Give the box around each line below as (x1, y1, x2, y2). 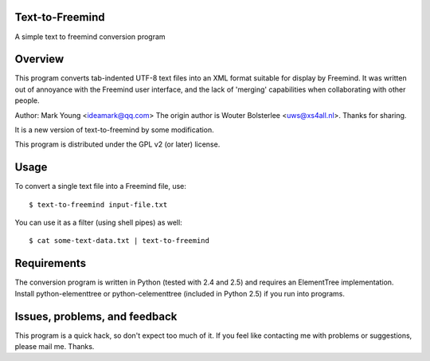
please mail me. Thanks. (14, 342, 95, 351)
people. (14, 96, 40, 105)
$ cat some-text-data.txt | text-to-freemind (29, 236, 210, 245)
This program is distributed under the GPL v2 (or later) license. (14, 139, 221, 149)
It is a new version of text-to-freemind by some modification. (14, 124, 214, 135)
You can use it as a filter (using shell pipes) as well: (14, 218, 182, 227)
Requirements (14, 257, 87, 270)
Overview (14, 53, 64, 66)
